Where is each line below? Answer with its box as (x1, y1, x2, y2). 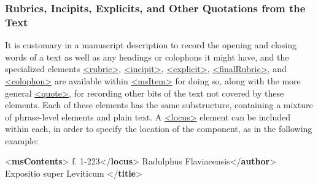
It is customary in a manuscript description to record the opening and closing (5, 39, 297, 51)
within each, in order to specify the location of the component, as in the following (5, 122, 312, 135)
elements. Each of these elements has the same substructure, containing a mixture (5, 98, 313, 111)
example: (5, 134, 39, 147)
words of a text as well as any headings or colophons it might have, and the (5, 50, 289, 63)
